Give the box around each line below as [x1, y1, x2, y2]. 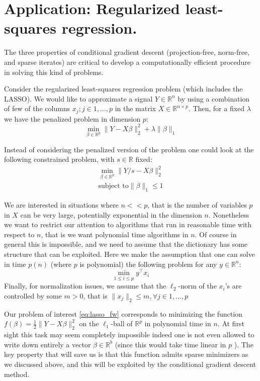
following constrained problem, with [4, 154, 115, 164]
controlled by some [4, 290, 62, 301]
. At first [217, 318, 244, 329]
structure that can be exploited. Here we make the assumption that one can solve [4, 248, 255, 259]
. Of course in [195, 229, 237, 239]
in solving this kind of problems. [4, 66, 104, 77]
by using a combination [178, 93, 250, 104]
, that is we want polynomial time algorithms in [41, 229, 189, 239]
